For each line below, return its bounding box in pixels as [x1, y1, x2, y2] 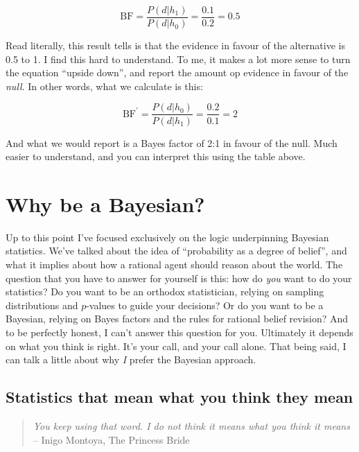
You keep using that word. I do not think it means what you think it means [33, 418, 350, 433]
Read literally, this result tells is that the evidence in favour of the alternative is [6, 38, 345, 53]
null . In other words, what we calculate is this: [6, 78, 203, 93]
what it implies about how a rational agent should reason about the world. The [6, 257, 343, 271]
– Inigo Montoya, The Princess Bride [33, 432, 190, 446]
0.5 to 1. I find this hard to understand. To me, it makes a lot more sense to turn [6, 51, 351, 66]
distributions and [6, 297, 78, 312]
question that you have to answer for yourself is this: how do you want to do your [6, 270, 352, 285]
